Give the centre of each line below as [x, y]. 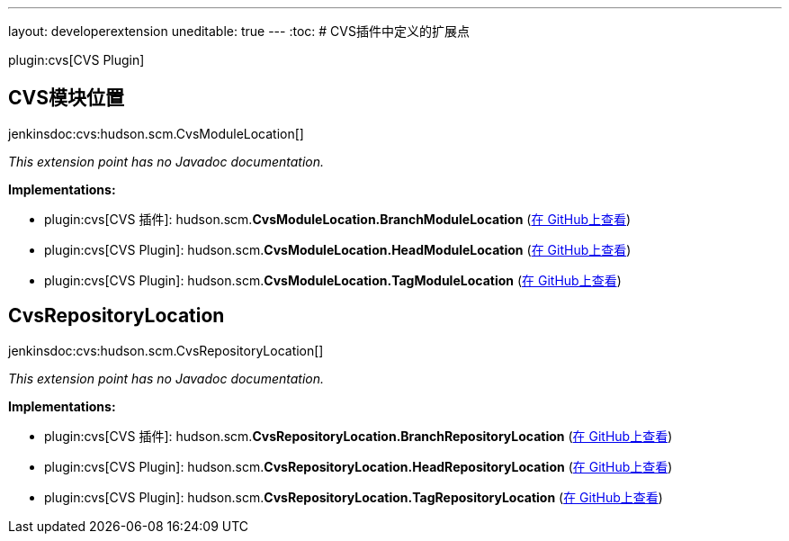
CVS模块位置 [66, 98]
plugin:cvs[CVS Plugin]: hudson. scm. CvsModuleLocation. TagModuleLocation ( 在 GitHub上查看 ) [333, 280]
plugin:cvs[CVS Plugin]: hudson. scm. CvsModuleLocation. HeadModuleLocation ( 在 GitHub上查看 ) [338, 249]
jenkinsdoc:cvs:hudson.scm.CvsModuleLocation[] [156, 133]
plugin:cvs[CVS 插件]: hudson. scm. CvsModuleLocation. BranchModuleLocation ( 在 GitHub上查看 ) [338, 219]
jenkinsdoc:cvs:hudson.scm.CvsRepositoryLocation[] [166, 350]
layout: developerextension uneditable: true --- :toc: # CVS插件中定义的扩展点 [239, 31]
